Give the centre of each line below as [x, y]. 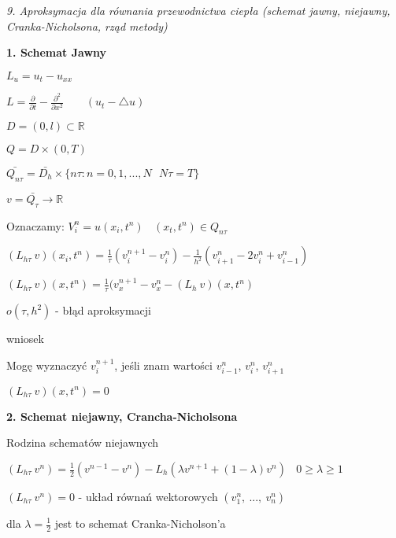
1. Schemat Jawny [57, 52]
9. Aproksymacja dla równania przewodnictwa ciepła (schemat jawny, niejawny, [198, 10]
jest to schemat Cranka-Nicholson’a [140, 523]
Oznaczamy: [35, 225]
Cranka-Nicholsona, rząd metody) [87, 26]
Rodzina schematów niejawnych [83, 442]
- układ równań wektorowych [148, 496]
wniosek [25, 339]
